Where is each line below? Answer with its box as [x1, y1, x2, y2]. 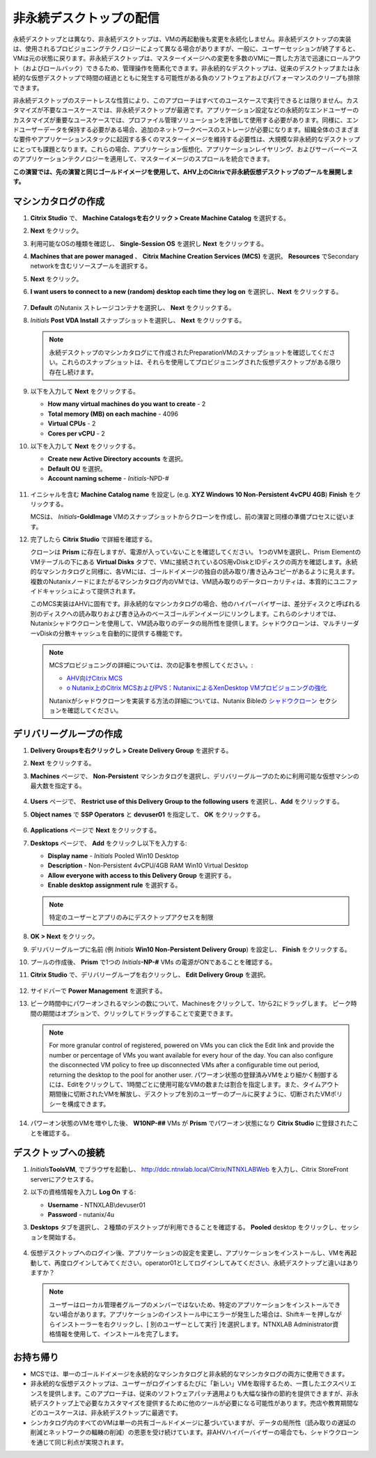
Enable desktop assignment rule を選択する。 [47, 881, 182, 890]
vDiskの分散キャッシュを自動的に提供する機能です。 [36, 629, 187, 637]
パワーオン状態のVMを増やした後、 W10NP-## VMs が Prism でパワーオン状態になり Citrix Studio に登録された [30, 1119, 353, 1128]
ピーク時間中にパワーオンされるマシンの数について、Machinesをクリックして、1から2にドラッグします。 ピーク [30, 1000, 351, 1008]
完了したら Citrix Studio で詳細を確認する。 [30, 535, 157, 543]
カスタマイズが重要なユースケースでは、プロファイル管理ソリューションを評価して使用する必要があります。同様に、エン [13, 116, 359, 124]
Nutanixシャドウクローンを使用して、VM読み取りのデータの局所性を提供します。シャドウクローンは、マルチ [30, 619, 341, 628]
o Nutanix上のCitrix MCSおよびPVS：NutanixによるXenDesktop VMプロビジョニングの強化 [66, 683, 327, 692]
